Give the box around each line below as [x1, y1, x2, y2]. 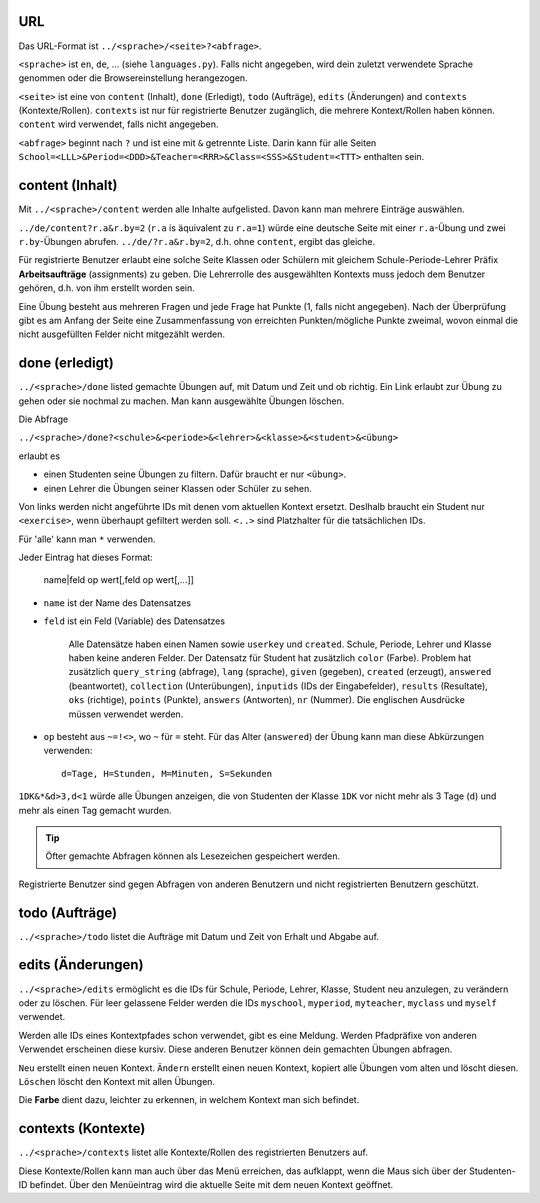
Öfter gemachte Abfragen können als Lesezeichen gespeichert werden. [45, 850, 340, 862]
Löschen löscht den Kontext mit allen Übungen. [18, 1075, 215, 1087]
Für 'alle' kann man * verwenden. [18, 533, 156, 545]
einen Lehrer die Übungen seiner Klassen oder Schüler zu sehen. [43, 482, 312, 494]
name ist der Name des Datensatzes [43, 596, 192, 609]
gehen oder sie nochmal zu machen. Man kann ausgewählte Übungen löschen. [18, 395, 345, 407]
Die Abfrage [18, 413, 69, 425]
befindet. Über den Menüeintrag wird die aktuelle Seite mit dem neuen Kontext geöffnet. [29, 1178, 394, 1190]
